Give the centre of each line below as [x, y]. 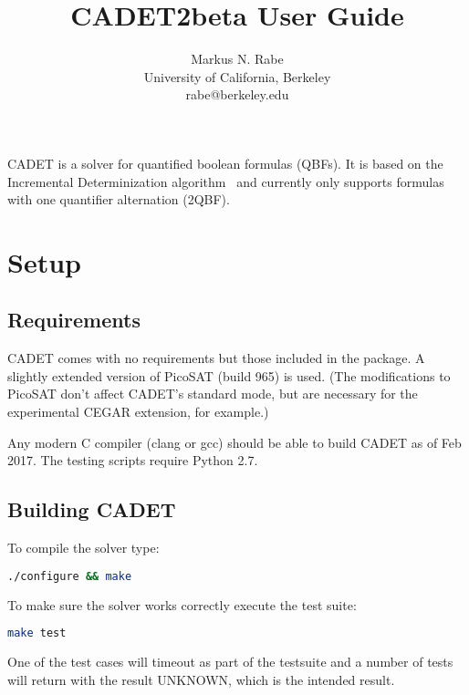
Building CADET [92, 509]
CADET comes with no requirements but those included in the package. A [216, 358]
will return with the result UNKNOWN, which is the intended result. [201, 679]
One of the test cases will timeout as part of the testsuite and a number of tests [230, 661]
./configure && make [70, 576]
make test [37, 633]
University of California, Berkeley [237, 76]
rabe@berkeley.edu [237, 94]
